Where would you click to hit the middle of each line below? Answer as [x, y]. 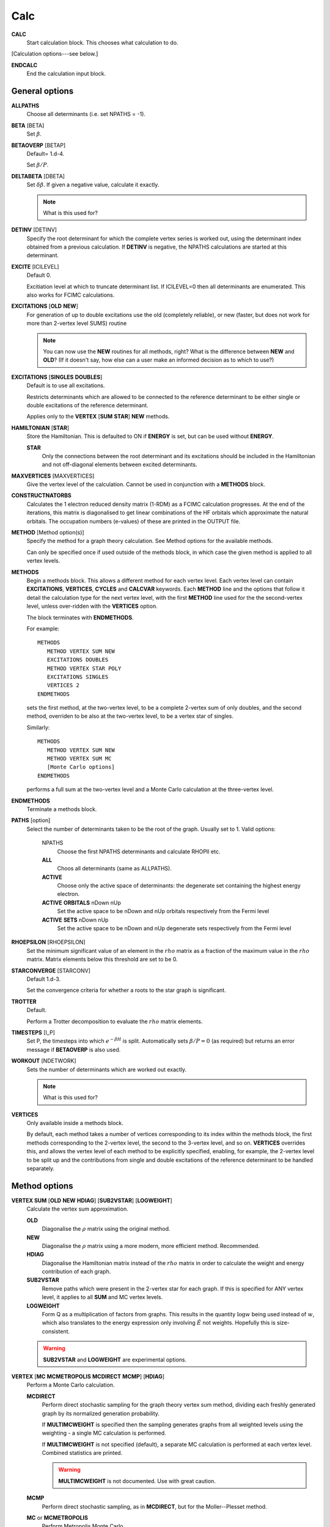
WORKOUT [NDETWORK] [44, 1061]
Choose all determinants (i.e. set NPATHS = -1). [86, 114]
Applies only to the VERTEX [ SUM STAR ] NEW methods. [98, 417]
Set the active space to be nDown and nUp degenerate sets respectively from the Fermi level [174, 928]
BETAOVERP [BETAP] [38, 145]
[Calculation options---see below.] [55, 54]
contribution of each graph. [76, 1272]
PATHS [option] [31, 820]
